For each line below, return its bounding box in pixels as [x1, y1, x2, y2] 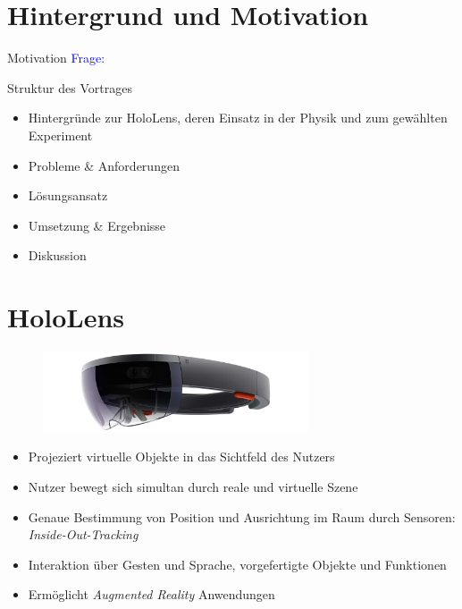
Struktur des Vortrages [7, 78, 132, 97]
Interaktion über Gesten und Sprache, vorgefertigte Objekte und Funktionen [28, 554, 447, 573]
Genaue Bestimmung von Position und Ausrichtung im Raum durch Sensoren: [28, 507, 456, 526]
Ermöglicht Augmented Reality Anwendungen [28, 585, 275, 604]
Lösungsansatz [28, 186, 108, 205]
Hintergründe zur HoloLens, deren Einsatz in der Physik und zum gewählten [28, 108, 448, 127]
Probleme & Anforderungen [28, 156, 180, 174]
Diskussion [28, 246, 87, 265]
